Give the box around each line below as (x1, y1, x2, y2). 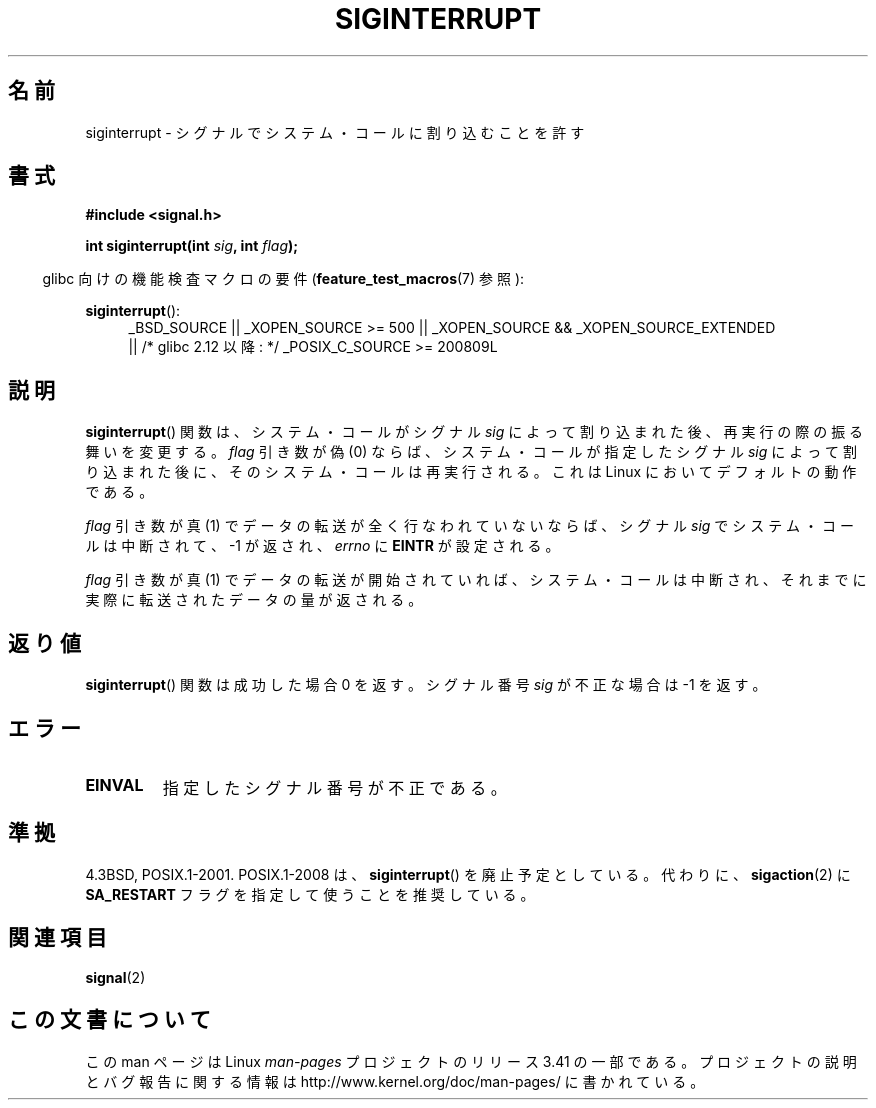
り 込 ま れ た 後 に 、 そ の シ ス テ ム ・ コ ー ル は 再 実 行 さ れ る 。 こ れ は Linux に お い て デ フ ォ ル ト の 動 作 (85, 463, 857, 481)
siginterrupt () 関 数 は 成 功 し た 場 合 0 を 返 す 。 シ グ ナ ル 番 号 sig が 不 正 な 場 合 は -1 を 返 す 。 (85, 676, 767, 694)
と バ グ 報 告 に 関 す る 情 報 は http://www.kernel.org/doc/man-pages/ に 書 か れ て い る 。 (85, 1072, 705, 1090)
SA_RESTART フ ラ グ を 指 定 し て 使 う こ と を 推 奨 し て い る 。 (85, 885, 535, 903)
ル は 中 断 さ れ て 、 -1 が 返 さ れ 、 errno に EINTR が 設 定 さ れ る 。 (85, 537, 560, 555)
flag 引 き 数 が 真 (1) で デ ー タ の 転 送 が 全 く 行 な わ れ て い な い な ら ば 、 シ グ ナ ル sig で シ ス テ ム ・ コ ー (85, 517, 854, 535)
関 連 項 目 (8, 925, 107, 951)
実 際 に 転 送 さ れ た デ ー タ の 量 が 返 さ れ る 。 (85, 591, 423, 609)
